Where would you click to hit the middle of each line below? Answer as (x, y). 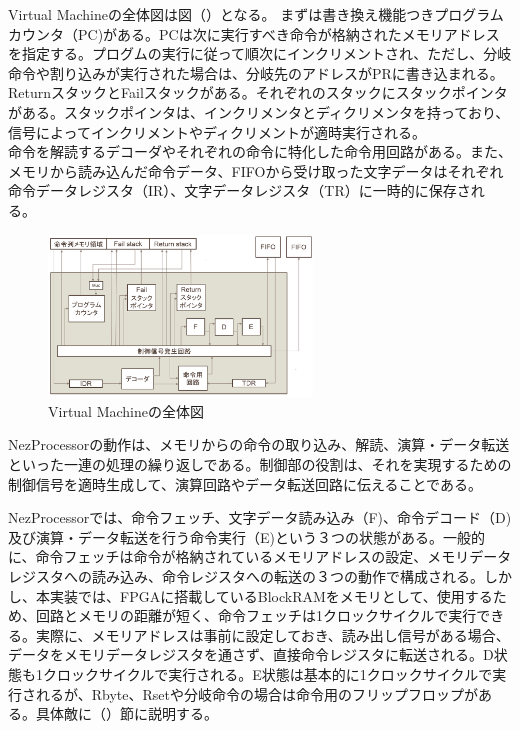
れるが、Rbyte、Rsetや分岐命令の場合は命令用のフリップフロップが (256, 693)
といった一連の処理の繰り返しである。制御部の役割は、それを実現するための (260, 464)
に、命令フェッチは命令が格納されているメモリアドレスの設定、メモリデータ (260, 556)
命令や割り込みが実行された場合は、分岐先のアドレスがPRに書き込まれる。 (256, 72)
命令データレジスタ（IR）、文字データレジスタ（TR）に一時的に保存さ (239, 190)
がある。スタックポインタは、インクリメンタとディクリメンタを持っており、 (259, 111)
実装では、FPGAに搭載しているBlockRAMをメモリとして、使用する (271, 595)
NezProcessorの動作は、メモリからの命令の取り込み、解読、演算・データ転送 (259, 444)
